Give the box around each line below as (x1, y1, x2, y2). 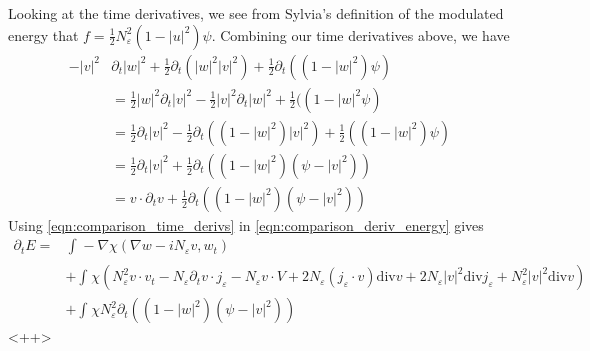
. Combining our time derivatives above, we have (211, 24, 510, 45)
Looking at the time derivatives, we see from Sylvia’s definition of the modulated (8, 3, 504, 23)
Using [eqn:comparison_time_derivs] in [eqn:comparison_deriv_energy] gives (8, 214, 484, 235)
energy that (8, 24, 79, 45)
